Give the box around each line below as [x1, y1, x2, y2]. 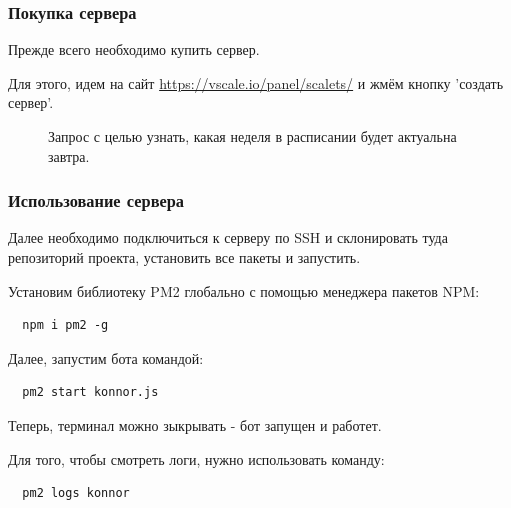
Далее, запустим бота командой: [8, 347, 204, 368]
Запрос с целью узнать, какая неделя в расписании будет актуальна [48, 126, 457, 146]
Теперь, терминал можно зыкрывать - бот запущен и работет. [8, 414, 382, 435]
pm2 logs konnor [22, 486, 130, 501]
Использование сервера [8, 188, 185, 213]
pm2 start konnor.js [22, 385, 159, 400]
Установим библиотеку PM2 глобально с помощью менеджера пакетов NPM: [8, 280, 480, 301]
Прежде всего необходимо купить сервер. [8, 39, 260, 60]
